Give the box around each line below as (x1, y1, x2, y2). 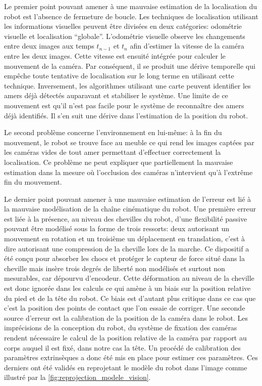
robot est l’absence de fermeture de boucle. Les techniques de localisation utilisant (4, 11, 258, 21)
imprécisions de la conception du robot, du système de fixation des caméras (4, 322, 237, 333)
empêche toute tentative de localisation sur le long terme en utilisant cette (4, 70, 234, 81)
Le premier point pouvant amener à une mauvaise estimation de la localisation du (4, 1, 257, 11)
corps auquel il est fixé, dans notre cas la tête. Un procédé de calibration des (4, 342, 241, 353)
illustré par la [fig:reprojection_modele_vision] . (4, 372, 151, 382)
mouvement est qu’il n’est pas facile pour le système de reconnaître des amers (4, 100, 244, 110)
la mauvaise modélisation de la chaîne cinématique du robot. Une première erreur (4, 203, 256, 214)
